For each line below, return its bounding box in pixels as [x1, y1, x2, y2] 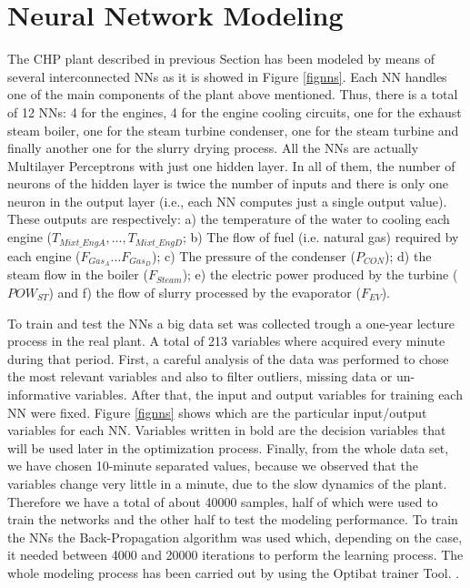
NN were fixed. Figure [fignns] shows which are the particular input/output [7, 402, 427, 421]
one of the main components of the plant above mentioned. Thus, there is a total [7, 85, 458, 104]
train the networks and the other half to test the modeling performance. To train [7, 510, 458, 529]
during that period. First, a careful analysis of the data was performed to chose [7, 349, 449, 368]
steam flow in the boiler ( [7, 265, 148, 284]
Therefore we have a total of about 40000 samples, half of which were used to [7, 492, 438, 511]
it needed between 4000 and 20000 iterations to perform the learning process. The [7, 545, 464, 564]
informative [7, 384, 71, 403]
